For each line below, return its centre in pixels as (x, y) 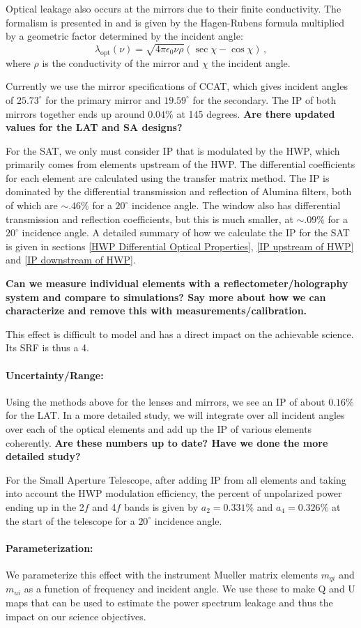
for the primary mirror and (103, 99)
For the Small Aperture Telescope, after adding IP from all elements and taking (176, 479)
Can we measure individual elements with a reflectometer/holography (177, 283)
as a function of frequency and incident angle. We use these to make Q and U (190, 589)
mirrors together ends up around (75, 113)
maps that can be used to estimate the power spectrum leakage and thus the (169, 602)
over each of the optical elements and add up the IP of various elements (159, 429)
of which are (32, 205)
